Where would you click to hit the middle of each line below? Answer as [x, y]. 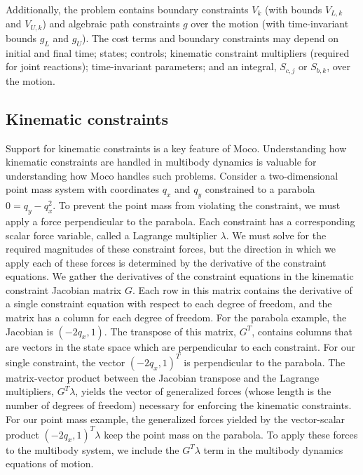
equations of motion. [50, 463]
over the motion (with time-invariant [270, 24]
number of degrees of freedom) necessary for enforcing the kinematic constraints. [179, 404]
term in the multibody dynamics [273, 449]
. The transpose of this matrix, [170, 331]
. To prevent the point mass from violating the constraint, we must [197, 205]
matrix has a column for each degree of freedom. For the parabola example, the [176, 317]
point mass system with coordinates [82, 189]
